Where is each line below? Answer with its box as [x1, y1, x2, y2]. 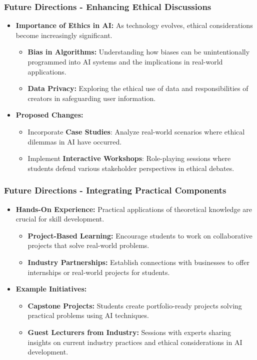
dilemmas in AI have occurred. [27, 136, 122, 146]
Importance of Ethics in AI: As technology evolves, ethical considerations [15, 20, 253, 30]
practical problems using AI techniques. [27, 310, 149, 320]
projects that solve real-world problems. [27, 240, 149, 250]
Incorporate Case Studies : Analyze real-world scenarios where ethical [27, 126, 245, 136]
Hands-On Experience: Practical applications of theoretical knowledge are [15, 203, 252, 214]
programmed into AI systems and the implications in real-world [27, 56, 223, 66]
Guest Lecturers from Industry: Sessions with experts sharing [27, 326, 231, 337]
